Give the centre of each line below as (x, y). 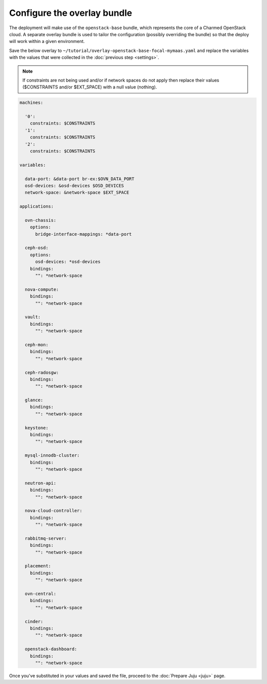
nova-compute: (42, 289)
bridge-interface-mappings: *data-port (84, 234)
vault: (33, 317)
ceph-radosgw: (42, 372)
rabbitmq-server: (46, 538)
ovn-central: (41, 594)
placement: (38, 566)
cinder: (34, 621)
